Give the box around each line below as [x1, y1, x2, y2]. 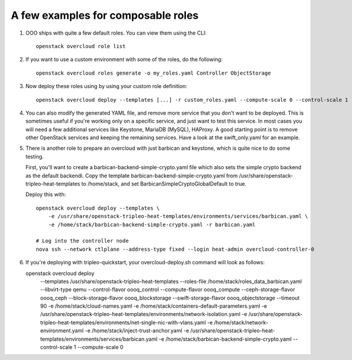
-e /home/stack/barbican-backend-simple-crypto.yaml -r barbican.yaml [48, 221, 256, 228]
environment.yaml [40, 327, 84, 334]
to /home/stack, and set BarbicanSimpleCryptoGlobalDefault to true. [81, 180, 246, 187]
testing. [25, 153, 44, 160]
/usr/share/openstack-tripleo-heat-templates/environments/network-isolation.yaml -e [40, 311, 248, 318]
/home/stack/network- [214, 319, 269, 326]
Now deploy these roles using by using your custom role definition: [25, 83, 188, 90]
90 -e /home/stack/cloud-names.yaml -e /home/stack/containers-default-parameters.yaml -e [40, 302, 268, 309]
